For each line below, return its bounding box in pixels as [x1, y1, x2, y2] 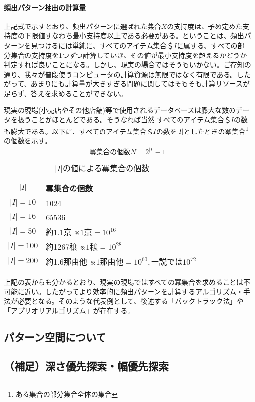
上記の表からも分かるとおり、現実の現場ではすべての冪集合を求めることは [4, 276, 243, 287]
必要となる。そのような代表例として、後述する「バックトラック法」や [17, 295, 244, 306]
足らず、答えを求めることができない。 [4, 88, 127, 98]
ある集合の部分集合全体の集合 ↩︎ [15, 388, 118, 399]
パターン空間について [4, 329, 106, 345]
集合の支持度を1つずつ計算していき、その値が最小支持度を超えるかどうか [10, 50, 247, 60]
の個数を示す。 [4, 135, 51, 145]
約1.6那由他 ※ [46, 255, 96, 267]
